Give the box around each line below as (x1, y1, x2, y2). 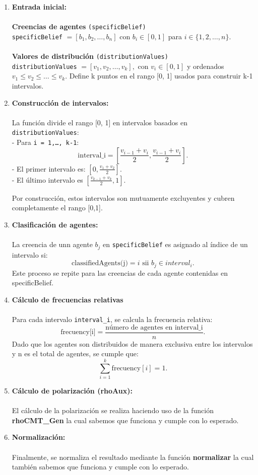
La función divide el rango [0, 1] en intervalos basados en (12, 117, 187, 127)
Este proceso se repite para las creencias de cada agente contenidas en (12, 267, 228, 278)
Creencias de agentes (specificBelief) (12, 21, 146, 32)
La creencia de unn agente (12, 239, 93, 250)
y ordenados (186, 60, 224, 71)
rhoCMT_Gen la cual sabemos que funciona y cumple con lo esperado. (12, 415, 239, 425)
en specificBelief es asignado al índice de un (103, 239, 248, 250)
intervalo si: (12, 249, 48, 260)
